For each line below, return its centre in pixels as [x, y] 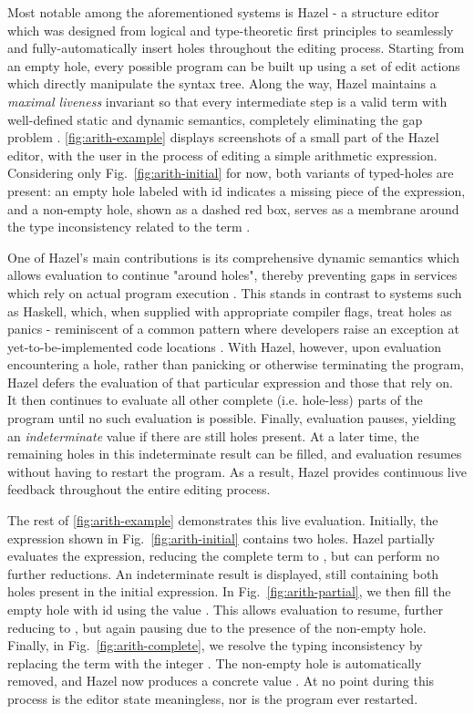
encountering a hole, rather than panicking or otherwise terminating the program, [236, 364]
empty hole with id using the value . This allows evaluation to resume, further [225, 609]
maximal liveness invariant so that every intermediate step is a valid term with [227, 101]
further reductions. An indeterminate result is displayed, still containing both [223, 573]
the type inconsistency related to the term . [129, 227]
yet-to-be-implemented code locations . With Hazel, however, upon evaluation [225, 346]
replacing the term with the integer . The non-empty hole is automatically [215, 662]
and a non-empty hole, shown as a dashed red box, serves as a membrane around [233, 208]
